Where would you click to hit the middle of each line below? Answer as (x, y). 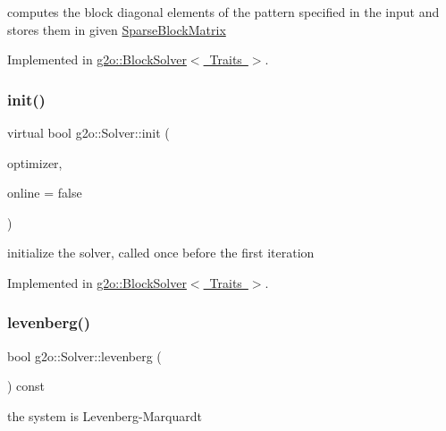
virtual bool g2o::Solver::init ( (88, 132)
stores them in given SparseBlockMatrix (117, 29)
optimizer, (35, 162)
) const (26, 386)
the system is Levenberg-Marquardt (105, 415)
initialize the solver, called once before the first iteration (161, 253)
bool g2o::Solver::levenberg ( (84, 355)
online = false (45, 193)
